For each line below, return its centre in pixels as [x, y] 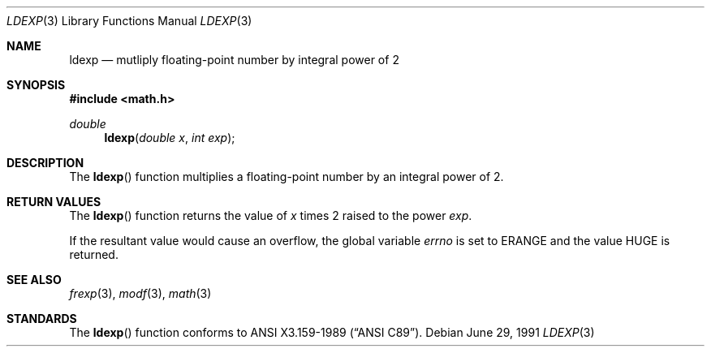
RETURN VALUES [54, 202]
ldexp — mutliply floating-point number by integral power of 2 [234, 60]
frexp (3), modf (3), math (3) [140, 293]
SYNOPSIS [36, 85]
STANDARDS [42, 319]
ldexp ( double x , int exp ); [170, 138]
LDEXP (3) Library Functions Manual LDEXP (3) [129, 21]
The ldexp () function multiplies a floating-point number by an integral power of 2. [287, 176]
